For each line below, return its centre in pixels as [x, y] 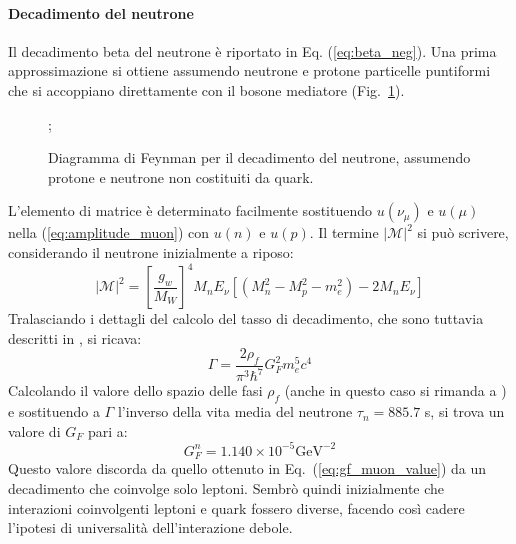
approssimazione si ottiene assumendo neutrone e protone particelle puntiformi [249, 70]
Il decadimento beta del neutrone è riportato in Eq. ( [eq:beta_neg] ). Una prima [252, 50]
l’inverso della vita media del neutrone [235, 411]
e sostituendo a [54, 411]
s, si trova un [464, 411]
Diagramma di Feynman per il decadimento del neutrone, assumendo [259, 157]
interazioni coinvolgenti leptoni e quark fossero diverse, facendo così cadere [236, 507]
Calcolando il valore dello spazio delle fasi [135, 390]
